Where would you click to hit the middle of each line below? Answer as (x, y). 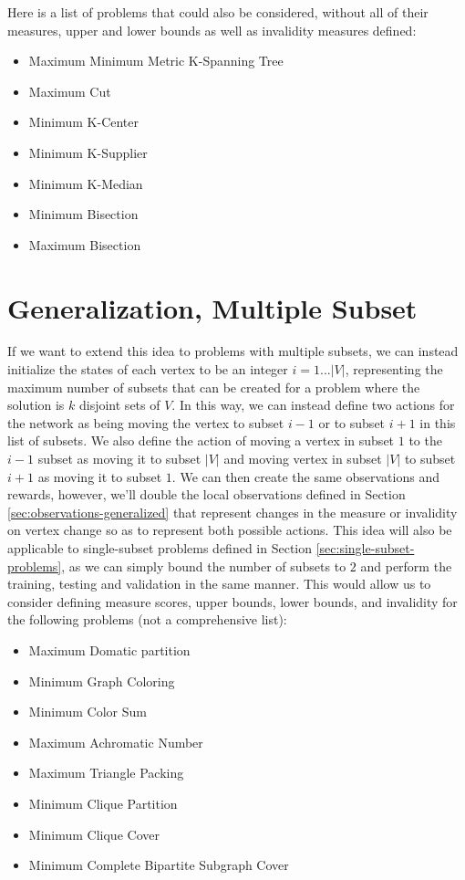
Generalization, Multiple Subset (212, 307)
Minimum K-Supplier (88, 152)
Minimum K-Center (84, 122)
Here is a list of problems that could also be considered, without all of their (218, 12)
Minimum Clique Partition (103, 803)
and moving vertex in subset (303, 459)
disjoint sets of (120, 405)
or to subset (352, 422)
